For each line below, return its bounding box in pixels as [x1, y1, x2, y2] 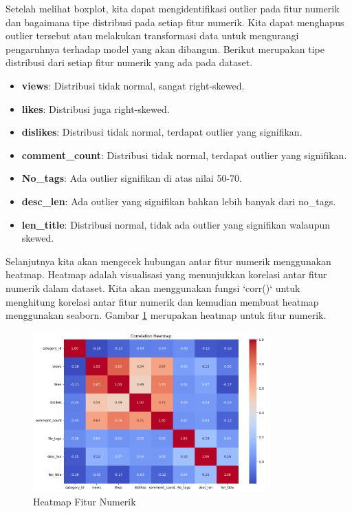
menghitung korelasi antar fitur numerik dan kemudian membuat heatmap [5, 294, 319, 308]
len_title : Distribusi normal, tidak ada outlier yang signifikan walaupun [21, 217, 330, 231]
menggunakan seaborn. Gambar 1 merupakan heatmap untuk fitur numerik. [5, 308, 327, 322]
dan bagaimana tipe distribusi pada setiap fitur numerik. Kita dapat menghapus [5, 14, 344, 29]
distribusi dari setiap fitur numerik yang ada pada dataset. [5, 55, 253, 70]
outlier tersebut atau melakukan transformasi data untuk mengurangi [5, 28, 299, 43]
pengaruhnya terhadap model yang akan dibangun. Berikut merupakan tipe [5, 41, 325, 56]
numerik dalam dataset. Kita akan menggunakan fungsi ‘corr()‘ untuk [5, 280, 300, 295]
